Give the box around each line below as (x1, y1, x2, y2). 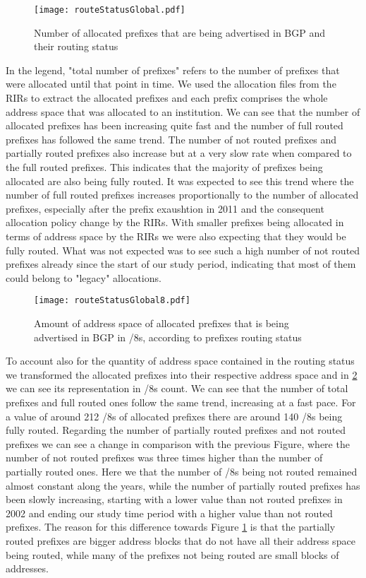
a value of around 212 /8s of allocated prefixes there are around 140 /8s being (6, 408, 343, 423)
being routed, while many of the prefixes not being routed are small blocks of (6, 547, 339, 562)
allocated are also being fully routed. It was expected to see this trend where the (6, 173, 354, 188)
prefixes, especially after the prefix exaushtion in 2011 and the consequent (6, 201, 324, 216)
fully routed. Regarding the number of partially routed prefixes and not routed (6, 423, 346, 437)
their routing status (34, 39, 118, 54)
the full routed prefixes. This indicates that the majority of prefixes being (6, 160, 323, 174)
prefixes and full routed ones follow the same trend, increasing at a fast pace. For (6, 394, 356, 409)
